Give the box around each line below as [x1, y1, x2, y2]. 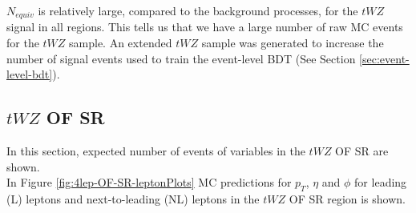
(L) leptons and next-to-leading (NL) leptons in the [6, 191, 260, 207]
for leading [354, 174, 407, 191]
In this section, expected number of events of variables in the [6, 143, 305, 159]
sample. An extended [69, 34, 172, 51]
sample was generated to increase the [201, 34, 384, 51]
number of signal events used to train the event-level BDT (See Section [6, 50, 356, 66]
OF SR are [335, 143, 389, 159]
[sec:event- [359, 50, 410, 66]
